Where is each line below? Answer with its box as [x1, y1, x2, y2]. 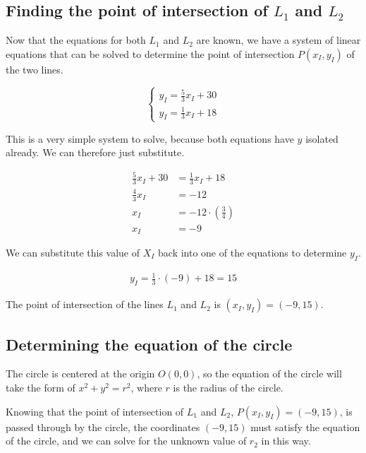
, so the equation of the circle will [197, 366, 342, 381]
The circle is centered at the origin [6, 366, 155, 381]
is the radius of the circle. [173, 380, 283, 394]
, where [130, 380, 162, 394]
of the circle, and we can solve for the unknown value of [6, 433, 247, 448]
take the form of [6, 380, 75, 394]
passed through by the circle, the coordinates [6, 419, 200, 434]
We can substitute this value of [6, 245, 140, 260]
